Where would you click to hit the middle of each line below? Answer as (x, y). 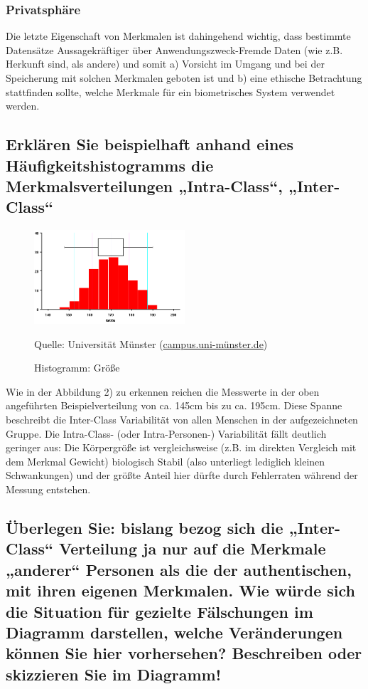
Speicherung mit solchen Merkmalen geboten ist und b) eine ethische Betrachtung (184, 78)
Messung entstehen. (48, 489)
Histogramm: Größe (77, 368)
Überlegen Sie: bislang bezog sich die (145, 527)
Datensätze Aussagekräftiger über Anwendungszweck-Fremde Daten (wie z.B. (174, 49)
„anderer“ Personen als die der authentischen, (179, 569)
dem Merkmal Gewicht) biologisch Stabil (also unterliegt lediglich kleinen (166, 461)
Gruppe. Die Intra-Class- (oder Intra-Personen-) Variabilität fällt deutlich (166, 433)
